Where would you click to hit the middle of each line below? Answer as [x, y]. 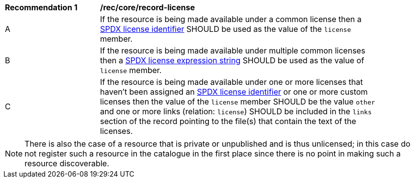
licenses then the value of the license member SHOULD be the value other [238, 102]
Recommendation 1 [41, 7]
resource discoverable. [67, 163]
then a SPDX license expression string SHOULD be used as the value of [232, 60]
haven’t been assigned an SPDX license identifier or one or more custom [234, 92]
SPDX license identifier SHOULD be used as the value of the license [226, 29]
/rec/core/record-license [148, 7]
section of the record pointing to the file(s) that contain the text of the [228, 121]
